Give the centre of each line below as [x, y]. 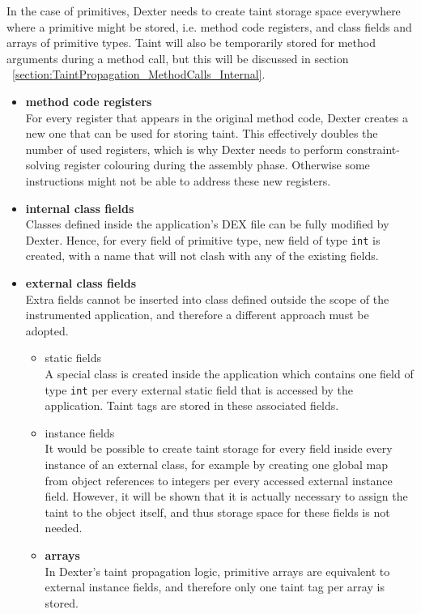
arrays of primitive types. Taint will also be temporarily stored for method [191, 43]
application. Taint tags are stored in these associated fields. [192, 405]
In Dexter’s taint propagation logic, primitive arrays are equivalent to [217, 571]
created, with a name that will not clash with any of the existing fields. [202, 256]
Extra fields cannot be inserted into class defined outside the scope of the [207, 298]
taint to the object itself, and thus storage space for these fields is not [217, 512]
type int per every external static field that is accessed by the [199, 389]
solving [43, 165]
